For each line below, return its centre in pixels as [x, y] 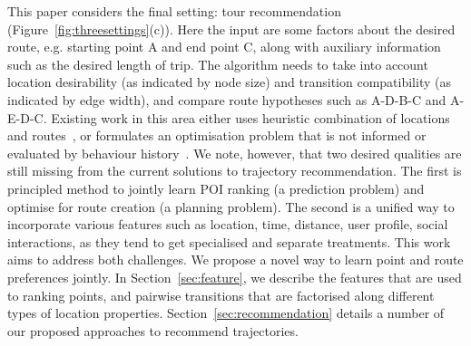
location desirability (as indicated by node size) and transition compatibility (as [229, 82]
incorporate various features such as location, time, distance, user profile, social [228, 224]
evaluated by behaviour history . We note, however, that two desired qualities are [235, 153]
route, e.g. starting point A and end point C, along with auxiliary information [224, 47]
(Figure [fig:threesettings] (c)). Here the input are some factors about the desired [231, 29]
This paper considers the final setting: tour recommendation [174, 11]
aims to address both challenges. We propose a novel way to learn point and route [235, 259]
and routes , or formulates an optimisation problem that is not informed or [217, 135]
